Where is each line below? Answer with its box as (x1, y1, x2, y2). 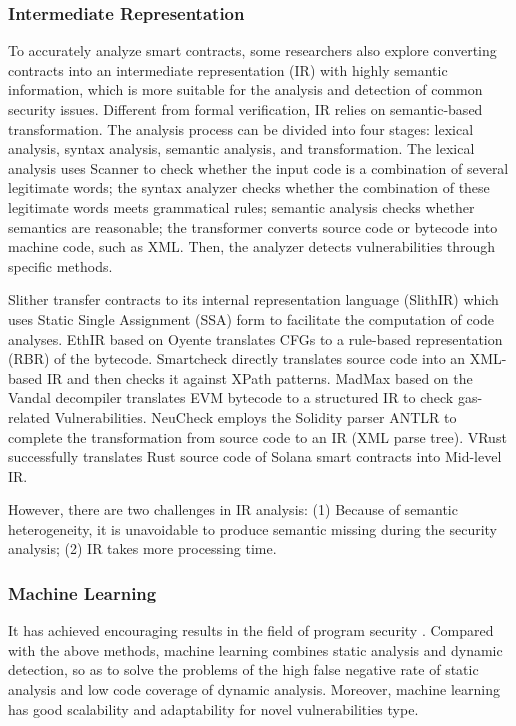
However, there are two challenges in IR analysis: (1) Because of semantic (8, 499, 458, 520)
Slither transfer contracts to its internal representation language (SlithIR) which (8, 289, 499, 310)
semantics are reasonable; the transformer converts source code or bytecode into (8, 216, 498, 237)
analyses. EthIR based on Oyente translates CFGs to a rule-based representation (8, 328, 503, 349)
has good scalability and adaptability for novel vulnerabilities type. (8, 698, 419, 719)
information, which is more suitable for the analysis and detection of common (8, 79, 483, 100)
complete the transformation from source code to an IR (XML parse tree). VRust (8, 426, 507, 447)
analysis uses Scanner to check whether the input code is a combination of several (8, 157, 509, 178)
